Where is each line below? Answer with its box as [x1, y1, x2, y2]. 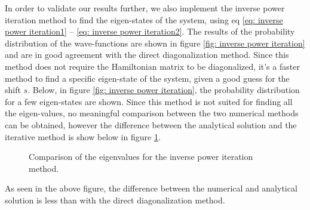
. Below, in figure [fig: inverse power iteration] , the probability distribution [27, 84, 300, 96]
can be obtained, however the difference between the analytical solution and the [5, 118, 297, 131]
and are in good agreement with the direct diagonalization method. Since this [5, 48, 289, 61]
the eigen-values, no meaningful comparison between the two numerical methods [5, 107, 299, 119]
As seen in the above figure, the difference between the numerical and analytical [5, 182, 297, 194]
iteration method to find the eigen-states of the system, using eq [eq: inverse [5, 13, 283, 26]
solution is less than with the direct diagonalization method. [5, 193, 225, 206]
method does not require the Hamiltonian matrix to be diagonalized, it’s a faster [5, 60, 300, 72]
